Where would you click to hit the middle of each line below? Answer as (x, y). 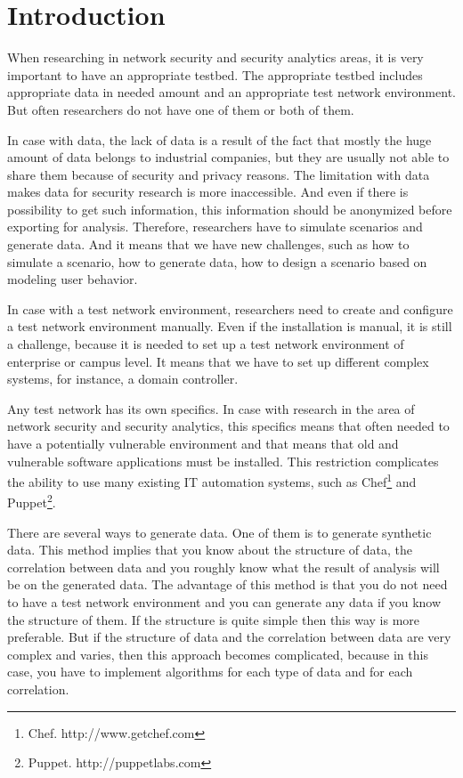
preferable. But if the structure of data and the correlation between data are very (229, 637)
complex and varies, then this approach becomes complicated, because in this (218, 654)
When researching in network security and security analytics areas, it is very (215, 57)
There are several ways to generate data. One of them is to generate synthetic (219, 532)
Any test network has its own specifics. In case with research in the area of (211, 408)
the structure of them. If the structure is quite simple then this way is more (214, 619)
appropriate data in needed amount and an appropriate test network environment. (231, 92)
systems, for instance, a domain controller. (123, 379)
